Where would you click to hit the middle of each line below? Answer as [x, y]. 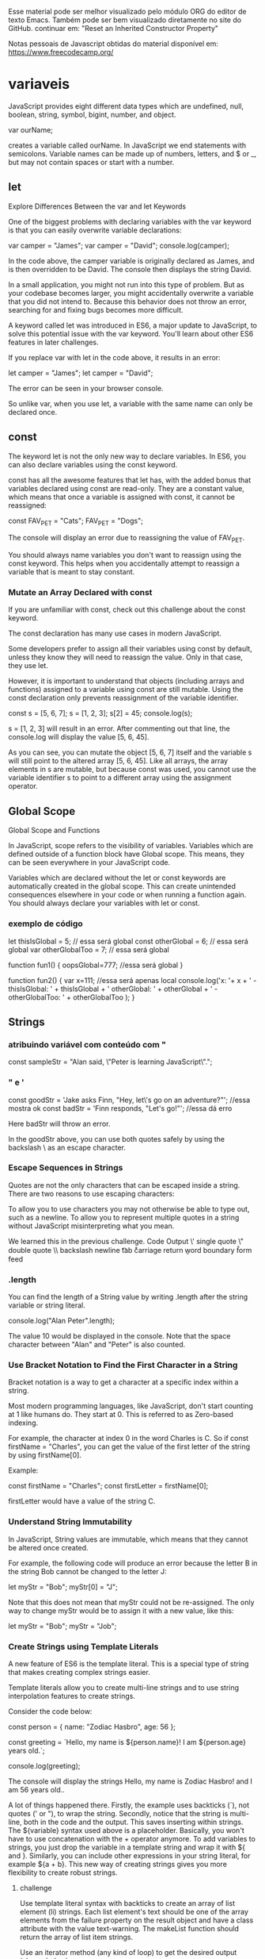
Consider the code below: [50, 1711]
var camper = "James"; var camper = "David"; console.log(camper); [119, 245]
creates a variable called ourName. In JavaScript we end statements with [127, 145]
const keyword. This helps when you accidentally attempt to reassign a [124, 563]
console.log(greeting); [44, 1766]
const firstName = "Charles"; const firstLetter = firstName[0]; [108, 1486]
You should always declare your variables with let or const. [104, 903]
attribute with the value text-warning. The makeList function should [129, 1929]
